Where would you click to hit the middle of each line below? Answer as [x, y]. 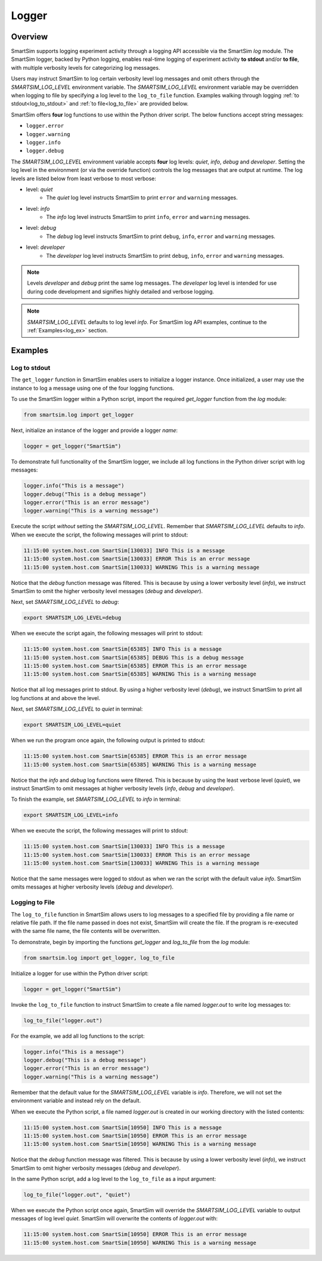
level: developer [46, 247]
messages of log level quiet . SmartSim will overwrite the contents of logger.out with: [114, 1219]
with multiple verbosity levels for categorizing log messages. [86, 67]
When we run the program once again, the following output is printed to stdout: [108, 741]
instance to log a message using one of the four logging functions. [93, 388]
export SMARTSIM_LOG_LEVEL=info [71, 815]
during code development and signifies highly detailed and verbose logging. [121, 291]
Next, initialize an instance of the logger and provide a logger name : [95, 430]
